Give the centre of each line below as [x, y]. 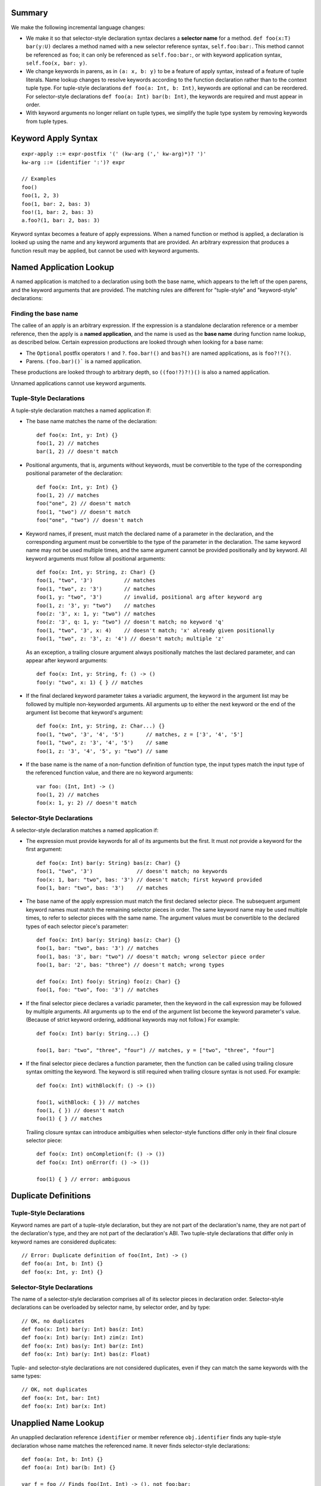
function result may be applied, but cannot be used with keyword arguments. [105, 250]
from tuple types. [47, 121]
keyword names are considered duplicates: [64, 1242]
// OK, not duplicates [55, 1390]
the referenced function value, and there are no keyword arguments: [110, 773]
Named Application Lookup [62, 267]
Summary [29, 13]
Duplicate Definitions [51, 1196]
